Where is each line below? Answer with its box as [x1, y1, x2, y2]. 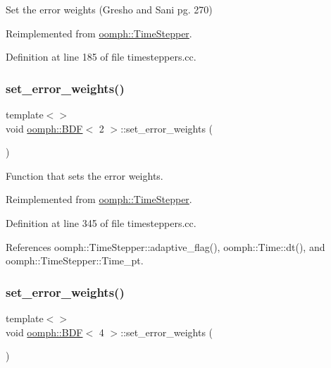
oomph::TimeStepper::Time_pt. [6, 253, 144, 268]
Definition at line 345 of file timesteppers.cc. [6, 215, 196, 230]
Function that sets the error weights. [6, 168, 163, 183]
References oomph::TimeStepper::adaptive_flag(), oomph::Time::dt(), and [6, 239, 325, 254]
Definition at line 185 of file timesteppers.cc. [6, 49, 196, 64]
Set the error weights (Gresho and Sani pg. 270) [6, 2, 213, 16]
